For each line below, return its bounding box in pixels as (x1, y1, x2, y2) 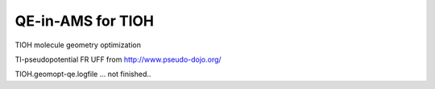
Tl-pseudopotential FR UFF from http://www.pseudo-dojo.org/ (14, 55, 222, 64)
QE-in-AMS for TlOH (14, 12, 155, 30)
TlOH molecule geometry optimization (14, 40, 141, 50)
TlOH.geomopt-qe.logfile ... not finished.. (14, 69, 151, 79)
